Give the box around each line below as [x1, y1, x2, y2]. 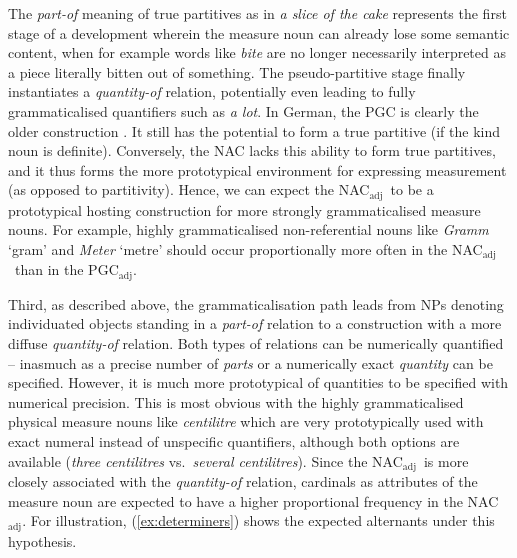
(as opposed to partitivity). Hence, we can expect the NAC [8, 179, 370, 200]
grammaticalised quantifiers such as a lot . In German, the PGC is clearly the [8, 100, 479, 121]
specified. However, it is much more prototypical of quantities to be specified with [8, 372, 509, 393]
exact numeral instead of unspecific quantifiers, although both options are [8, 431, 460, 452]
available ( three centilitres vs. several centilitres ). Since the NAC [8, 450, 403, 471]
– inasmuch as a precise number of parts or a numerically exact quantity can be [8, 352, 493, 373]
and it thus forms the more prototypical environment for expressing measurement [8, 159, 507, 180]
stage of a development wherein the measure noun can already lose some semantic [8, 22, 510, 43]
